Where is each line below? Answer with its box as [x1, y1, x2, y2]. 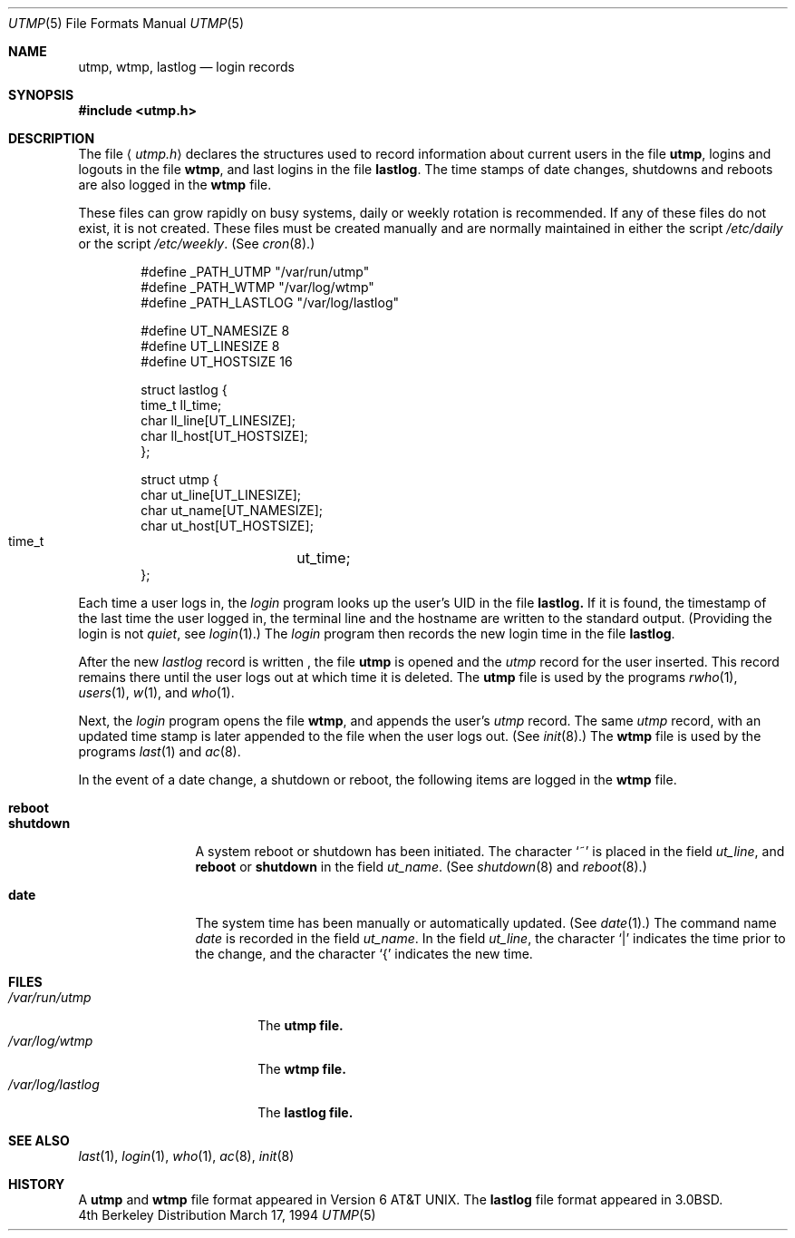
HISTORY [8, 1176, 65, 1192]
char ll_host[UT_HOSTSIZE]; [141, 428, 308, 444]
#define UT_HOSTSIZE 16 [141, 354, 293, 369]
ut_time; [296, 549, 351, 567]
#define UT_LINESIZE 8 [141, 338, 280, 354]
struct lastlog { [141, 382, 228, 397]
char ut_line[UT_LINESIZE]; [141, 487, 302, 502]
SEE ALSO [8, 1133, 70, 1148]
